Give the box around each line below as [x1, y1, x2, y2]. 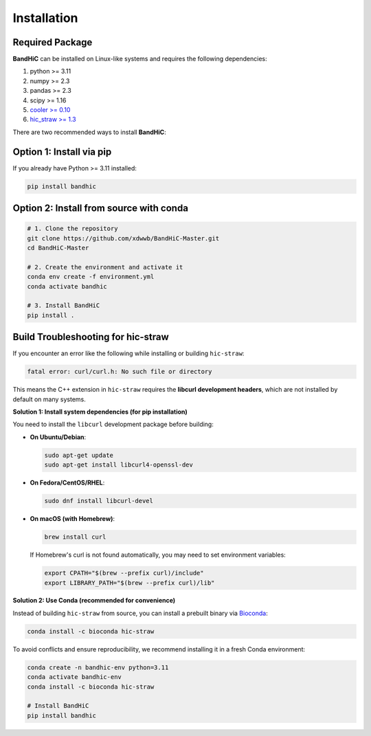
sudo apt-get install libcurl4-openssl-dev [44, 461, 194, 469]
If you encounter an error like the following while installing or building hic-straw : [12, 349, 245, 357]
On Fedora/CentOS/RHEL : [30, 478, 105, 487]
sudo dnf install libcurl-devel [44, 497, 154, 505]
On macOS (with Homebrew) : [30, 515, 115, 523]
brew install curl [44, 533, 106, 541]
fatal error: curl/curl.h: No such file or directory [27, 368, 212, 376]
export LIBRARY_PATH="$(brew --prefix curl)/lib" [44, 579, 215, 587]
